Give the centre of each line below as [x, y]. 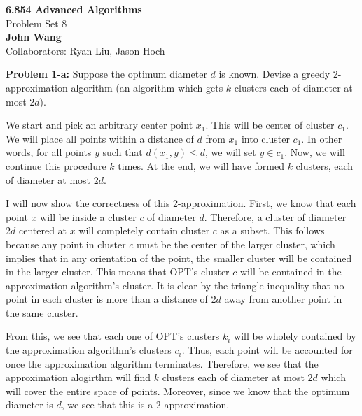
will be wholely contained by [295, 336]
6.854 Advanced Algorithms [74, 9]
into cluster [265, 138]
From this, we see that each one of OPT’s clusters [113, 336]
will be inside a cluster [88, 216]
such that [123, 152]
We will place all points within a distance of [100, 138]
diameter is [29, 404]
